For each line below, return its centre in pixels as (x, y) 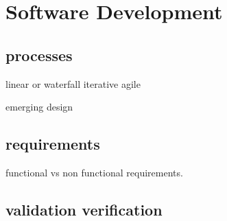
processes (39, 55)
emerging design (39, 107)
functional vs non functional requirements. (94, 172)
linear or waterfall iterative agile (73, 83)
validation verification (84, 209)
